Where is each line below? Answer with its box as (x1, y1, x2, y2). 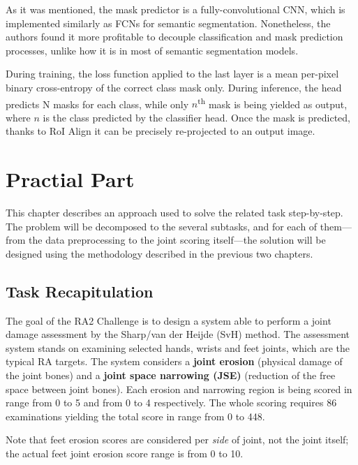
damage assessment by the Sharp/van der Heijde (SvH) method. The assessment (6, 327, 350, 341)
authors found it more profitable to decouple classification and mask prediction (6, 29, 343, 44)
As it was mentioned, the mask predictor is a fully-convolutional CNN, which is (6, 2, 345, 16)
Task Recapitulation (6, 280, 154, 302)
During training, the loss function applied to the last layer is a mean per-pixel (6, 66, 339, 81)
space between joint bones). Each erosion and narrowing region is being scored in (6, 381, 352, 396)
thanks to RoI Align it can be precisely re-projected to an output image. (6, 124, 315, 138)
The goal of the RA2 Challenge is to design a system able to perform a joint (6, 313, 331, 327)
